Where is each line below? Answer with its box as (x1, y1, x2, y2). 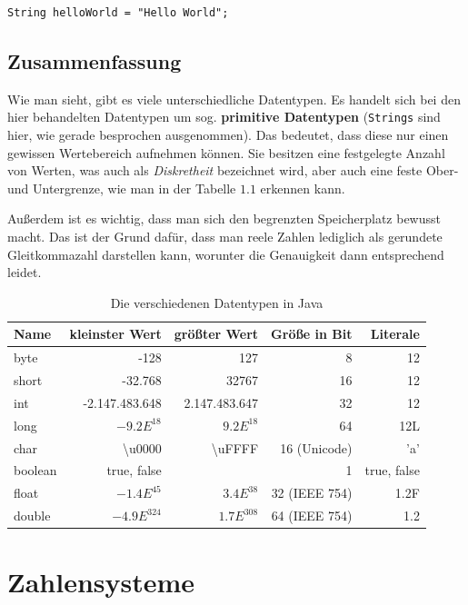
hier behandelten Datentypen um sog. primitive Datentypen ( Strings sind (7, 107, 441, 126)
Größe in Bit (271, 324, 353, 343)
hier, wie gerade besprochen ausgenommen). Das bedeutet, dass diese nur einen (7, 125, 449, 144)
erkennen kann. (260, 178, 345, 197)
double (14, 506, 51, 525)
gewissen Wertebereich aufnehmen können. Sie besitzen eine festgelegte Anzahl (7, 143, 445, 162)
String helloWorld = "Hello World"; (7, 6, 229, 19)
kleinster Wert (69, 324, 162, 343)
